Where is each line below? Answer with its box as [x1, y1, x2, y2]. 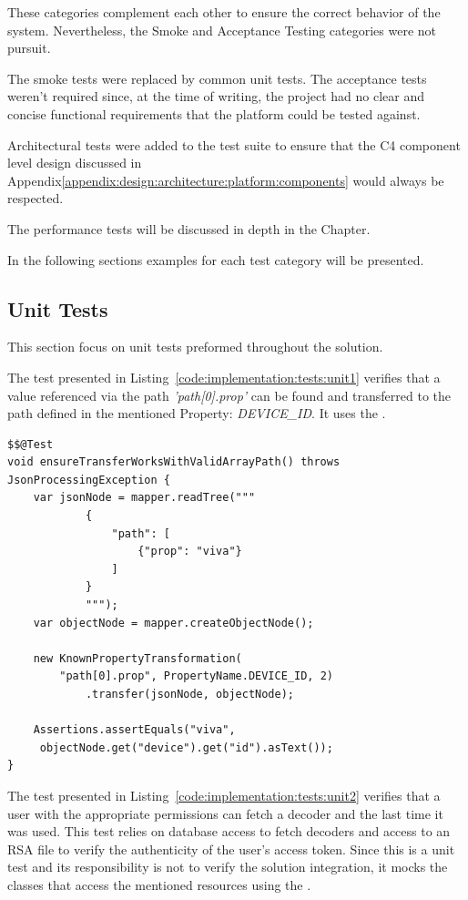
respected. [7, 189, 64, 208]
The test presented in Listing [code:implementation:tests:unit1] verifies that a [7, 367, 441, 386]
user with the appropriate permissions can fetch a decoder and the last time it [7, 803, 443, 823]
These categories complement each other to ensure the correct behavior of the [7, 3, 441, 21]
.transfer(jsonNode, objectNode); [85, 688, 294, 701]
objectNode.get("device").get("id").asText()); [39, 741, 333, 754]
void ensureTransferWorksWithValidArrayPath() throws [7, 455, 341, 469]
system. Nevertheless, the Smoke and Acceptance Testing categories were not [7, 20, 437, 39]
